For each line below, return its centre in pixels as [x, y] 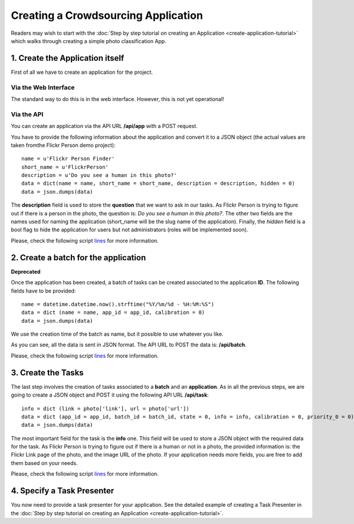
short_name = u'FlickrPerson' [65, 167]
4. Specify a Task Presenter [63, 491]
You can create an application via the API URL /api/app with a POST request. [104, 126]
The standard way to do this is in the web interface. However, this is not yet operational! [117, 99]
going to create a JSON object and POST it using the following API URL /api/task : [110, 395]
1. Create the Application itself [68, 58]
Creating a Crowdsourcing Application [107, 15]
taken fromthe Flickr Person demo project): [63, 145]
